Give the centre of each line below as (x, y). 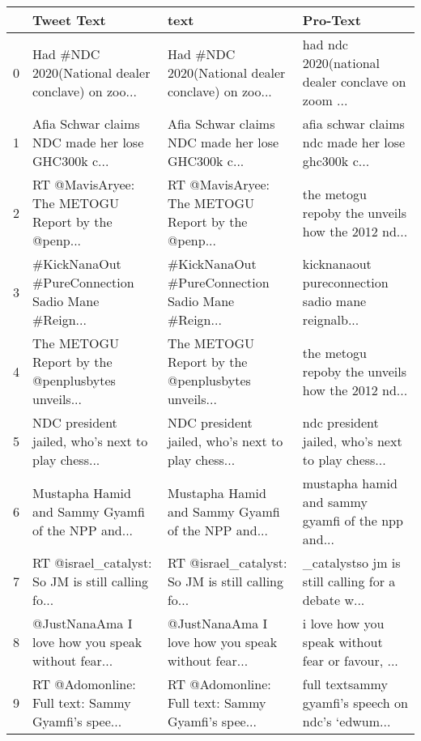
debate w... (334, 600)
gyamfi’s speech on (355, 703)
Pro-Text (332, 20)
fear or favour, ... (350, 660)
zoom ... (325, 100)
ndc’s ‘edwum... (347, 721)
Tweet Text (69, 20)
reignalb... (331, 319)
